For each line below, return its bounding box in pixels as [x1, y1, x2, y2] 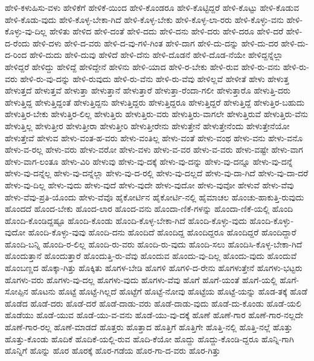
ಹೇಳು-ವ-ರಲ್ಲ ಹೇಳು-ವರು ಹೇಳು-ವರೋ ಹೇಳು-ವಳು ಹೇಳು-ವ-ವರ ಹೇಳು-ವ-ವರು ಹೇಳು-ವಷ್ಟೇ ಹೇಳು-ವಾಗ [5, 143, 303, 156]
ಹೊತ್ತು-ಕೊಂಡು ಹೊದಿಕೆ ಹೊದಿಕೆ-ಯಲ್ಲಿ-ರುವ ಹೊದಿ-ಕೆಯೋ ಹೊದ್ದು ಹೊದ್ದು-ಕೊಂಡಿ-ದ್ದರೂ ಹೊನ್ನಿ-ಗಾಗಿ [5, 332, 294, 345]
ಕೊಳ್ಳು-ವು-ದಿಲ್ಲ [5, 25, 47, 37]
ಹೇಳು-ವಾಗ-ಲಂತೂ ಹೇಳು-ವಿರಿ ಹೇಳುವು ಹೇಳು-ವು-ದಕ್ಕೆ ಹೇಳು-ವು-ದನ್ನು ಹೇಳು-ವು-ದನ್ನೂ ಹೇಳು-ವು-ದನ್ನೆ [5, 155, 293, 167]
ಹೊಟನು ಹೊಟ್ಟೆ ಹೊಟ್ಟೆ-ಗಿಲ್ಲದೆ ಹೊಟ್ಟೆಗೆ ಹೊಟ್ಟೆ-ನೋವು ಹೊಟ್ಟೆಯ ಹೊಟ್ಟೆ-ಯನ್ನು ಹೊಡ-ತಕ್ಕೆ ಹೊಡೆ [31, 285, 308, 298]
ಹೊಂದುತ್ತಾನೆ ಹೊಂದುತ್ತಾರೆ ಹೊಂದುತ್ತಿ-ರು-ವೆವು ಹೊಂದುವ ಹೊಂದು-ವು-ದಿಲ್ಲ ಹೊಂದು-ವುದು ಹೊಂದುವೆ [5, 249, 296, 262]
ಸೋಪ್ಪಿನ [5, 285, 28, 298]
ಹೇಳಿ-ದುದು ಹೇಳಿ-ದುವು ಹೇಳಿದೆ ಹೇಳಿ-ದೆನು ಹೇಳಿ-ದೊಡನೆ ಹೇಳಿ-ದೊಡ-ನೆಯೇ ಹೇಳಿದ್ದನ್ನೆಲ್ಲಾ [30, 48, 283, 61]
